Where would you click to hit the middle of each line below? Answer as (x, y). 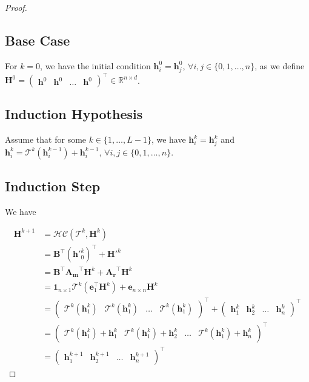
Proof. (16, 7)
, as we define (280, 65)
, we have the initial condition (95, 65)
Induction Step (53, 186)
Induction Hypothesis (74, 114)
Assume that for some (46, 139)
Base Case (38, 40)
